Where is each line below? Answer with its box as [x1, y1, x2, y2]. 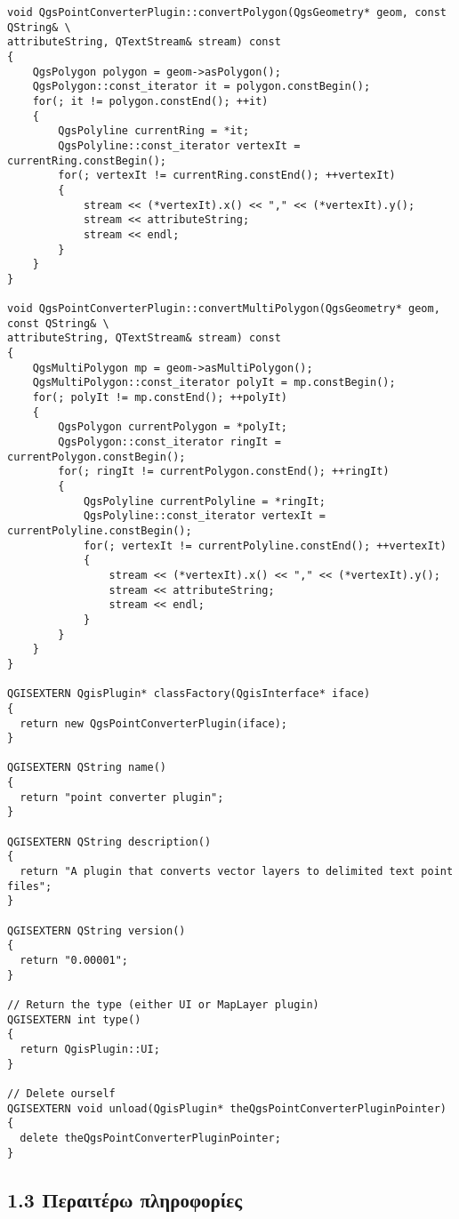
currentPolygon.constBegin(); [7, 450, 186, 463]
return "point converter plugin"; [20, 790, 224, 804]
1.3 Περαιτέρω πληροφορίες [7, 1185, 243, 1213]
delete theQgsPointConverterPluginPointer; [20, 1131, 281, 1144]
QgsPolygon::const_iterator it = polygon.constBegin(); [32, 80, 371, 93]
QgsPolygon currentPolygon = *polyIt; [58, 421, 287, 434]
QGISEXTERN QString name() [7, 761, 166, 774]
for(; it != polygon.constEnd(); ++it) [32, 94, 269, 108]
